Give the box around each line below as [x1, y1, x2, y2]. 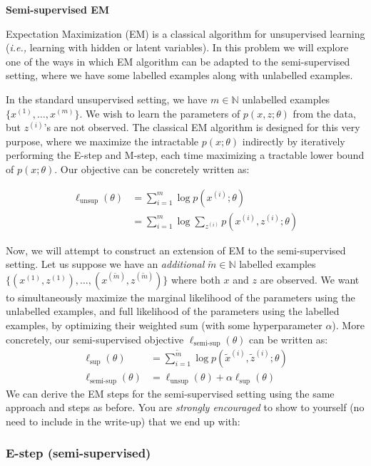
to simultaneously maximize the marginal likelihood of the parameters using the [6, 289, 355, 304]
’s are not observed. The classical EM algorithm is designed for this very [44, 120, 360, 135]
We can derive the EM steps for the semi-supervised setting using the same [6, 385, 335, 400]
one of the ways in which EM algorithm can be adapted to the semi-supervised [6, 53, 350, 68]
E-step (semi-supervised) [6, 444, 151, 462]
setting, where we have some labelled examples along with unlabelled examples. [6, 68, 353, 83]
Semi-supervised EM [6, 2, 110, 16]
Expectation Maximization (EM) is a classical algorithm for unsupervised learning [6, 26, 365, 41]
